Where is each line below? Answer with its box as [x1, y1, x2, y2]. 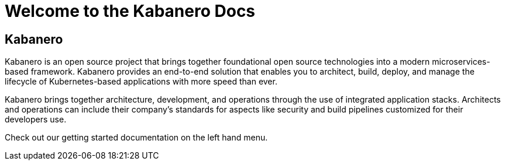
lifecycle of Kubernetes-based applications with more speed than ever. [5, 76, 277, 87]
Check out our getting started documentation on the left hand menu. [5, 132, 268, 143]
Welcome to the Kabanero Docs [5, 1, 256, 21]
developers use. [5, 114, 67, 125]
